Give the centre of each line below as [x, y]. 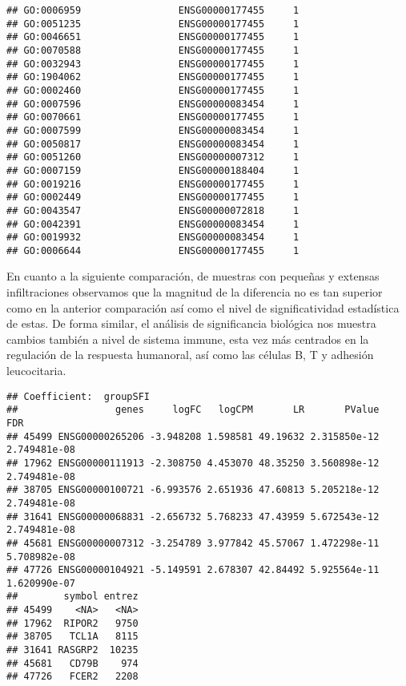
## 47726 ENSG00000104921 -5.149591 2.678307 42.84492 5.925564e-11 [193, 570]
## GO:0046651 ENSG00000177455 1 [153, 37]
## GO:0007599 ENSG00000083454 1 [153, 130]
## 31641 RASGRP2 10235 [72, 650]
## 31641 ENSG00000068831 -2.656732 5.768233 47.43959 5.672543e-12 [193, 517]
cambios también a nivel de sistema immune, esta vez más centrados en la [188, 339]
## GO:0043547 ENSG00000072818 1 [153, 210]
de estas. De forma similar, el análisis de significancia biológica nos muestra [191, 323]
